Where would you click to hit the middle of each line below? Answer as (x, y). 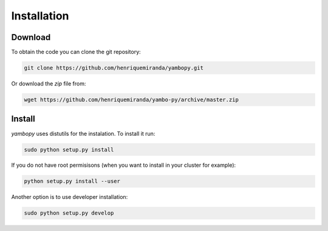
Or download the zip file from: (49, 84)
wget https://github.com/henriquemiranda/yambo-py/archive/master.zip (132, 100)
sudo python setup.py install (69, 149)
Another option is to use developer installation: (70, 197)
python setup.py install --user (72, 181)
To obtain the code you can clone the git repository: (76, 52)
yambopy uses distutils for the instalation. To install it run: (83, 133)
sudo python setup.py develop (69, 213)
